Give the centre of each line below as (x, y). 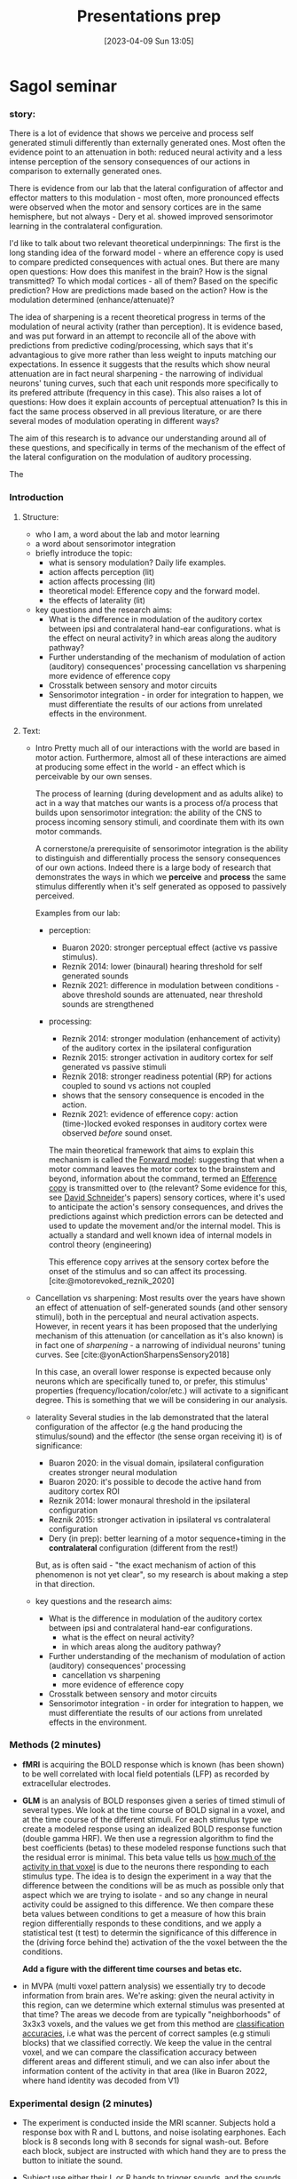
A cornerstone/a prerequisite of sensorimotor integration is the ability (162, 848)
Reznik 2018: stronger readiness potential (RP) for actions (167, 1076)
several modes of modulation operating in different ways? (114, 421)
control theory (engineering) (100, 1244)
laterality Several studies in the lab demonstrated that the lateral (152, 1417)
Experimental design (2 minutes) (81, 2103)
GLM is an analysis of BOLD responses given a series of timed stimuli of (153, 1800)
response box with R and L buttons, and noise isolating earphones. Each (154, 2132)
